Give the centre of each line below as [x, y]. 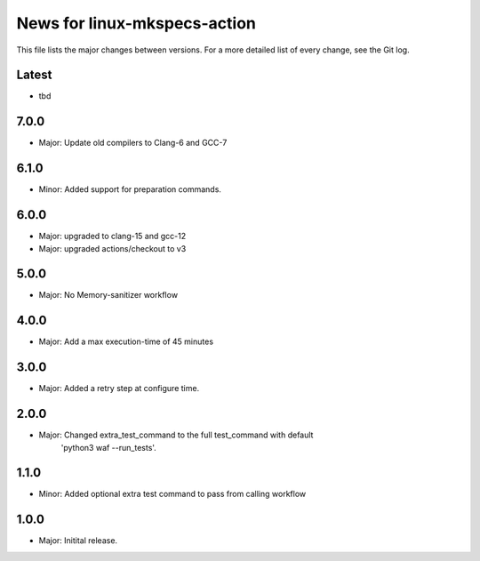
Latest [34, 75]
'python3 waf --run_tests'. [109, 447]
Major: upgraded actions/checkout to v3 [112, 248]
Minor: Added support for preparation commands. [130, 189]
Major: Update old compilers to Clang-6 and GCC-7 [133, 143]
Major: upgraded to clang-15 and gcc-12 [112, 236]
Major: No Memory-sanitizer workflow [108, 295]
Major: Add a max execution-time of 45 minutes [126, 341]
